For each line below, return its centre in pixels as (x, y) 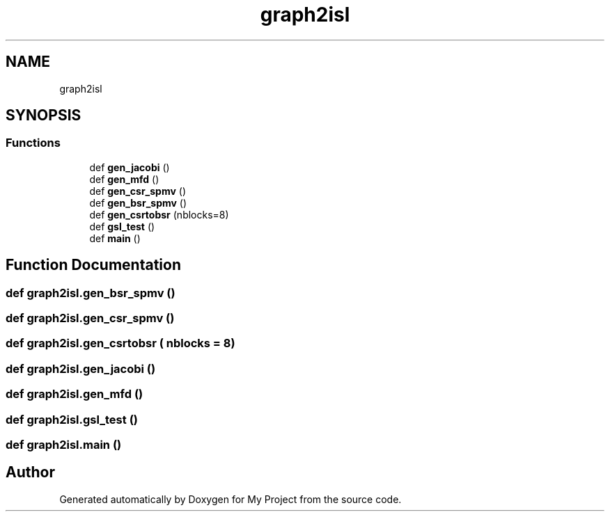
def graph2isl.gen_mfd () (75, 394)
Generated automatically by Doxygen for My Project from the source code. (230, 499)
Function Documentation (93, 265)
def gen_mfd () (124, 179)
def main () (115, 238)
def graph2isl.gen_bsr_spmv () (91, 293)
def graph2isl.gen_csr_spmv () (90, 318)
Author (30, 472)
